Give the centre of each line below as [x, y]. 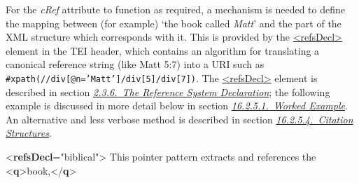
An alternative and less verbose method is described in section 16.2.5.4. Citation [179, 119]
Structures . [29, 133]
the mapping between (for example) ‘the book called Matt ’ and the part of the [174, 23]
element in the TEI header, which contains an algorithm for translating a [163, 50]
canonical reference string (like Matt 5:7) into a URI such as [135, 64]
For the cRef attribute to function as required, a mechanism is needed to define [175, 9]
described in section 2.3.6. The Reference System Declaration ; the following [168, 91]
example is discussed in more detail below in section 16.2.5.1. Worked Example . [177, 106]
